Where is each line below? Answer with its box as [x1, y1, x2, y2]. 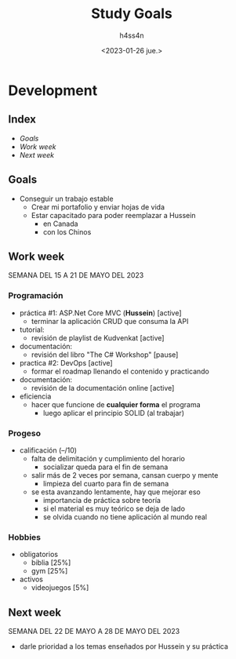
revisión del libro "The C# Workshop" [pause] [31, 350, 179, 359]
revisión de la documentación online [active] [31, 383, 175, 392]
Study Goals [91, 5, 172, 23]
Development [8, 82, 98, 99]
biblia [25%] [31, 558, 71, 567]
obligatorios [19, 550, 59, 559]
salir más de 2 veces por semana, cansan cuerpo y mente [31, 470, 219, 479]
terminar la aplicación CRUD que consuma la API [31, 316, 189, 326]
